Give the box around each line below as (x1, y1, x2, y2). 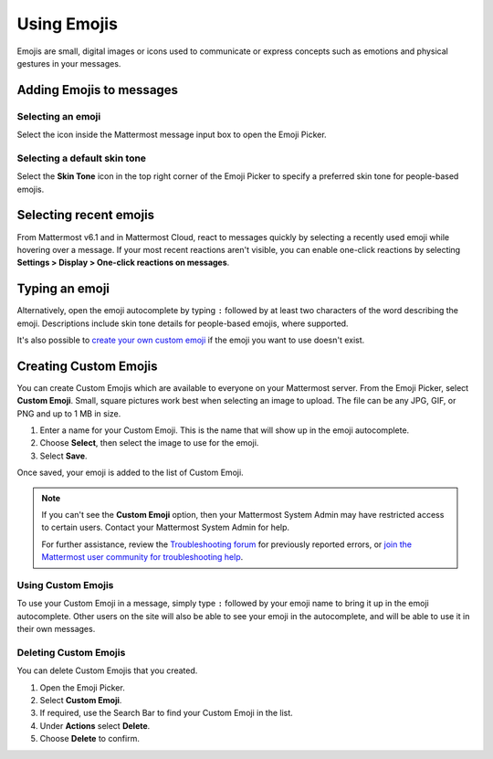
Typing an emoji (16, 281, 110, 297)
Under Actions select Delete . (39, 720, 151, 731)
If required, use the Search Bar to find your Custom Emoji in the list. (39, 708, 294, 719)
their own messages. (16, 624, 96, 635)
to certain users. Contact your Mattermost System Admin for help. (41, 522, 290, 533)
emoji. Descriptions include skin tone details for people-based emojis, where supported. (16, 318, 349, 329)
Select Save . (39, 450, 88, 461)
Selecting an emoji (16, 110, 101, 122)
